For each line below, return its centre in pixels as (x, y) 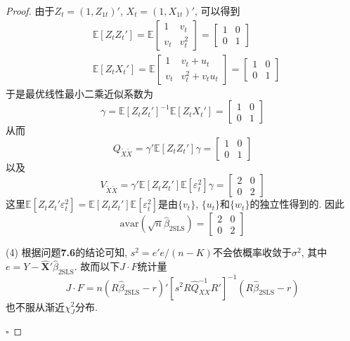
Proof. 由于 (30, 11)
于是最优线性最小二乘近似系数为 (79, 93)
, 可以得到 (218, 11)
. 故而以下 (97, 266)
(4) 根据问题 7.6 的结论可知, (67, 252)
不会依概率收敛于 (252, 252)
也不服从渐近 (35, 306)
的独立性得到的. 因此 (297, 204)
